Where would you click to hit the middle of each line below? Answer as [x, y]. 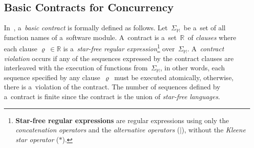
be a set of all [205, 28]
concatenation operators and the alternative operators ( [97, 130]
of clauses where [212, 37]
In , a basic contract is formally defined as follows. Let [86, 28]
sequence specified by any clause [52, 77]
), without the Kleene [213, 130]
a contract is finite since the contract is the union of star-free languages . [112, 96]
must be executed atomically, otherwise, [174, 77]
